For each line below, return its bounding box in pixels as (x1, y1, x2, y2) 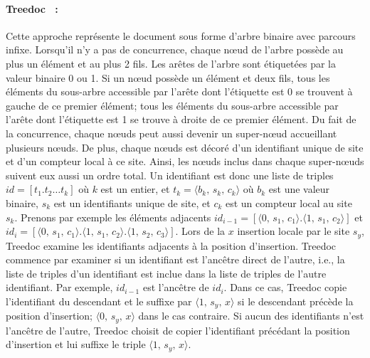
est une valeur (268, 181, 330, 196)
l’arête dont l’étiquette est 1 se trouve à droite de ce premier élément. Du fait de (6, 112, 356, 127)
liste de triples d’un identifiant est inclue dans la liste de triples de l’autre (6, 265, 327, 280)
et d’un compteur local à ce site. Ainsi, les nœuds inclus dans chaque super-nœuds (6, 154, 364, 169)
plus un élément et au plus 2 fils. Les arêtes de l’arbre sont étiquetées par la (6, 56, 337, 70)
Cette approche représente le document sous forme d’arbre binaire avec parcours (6, 28, 356, 43)
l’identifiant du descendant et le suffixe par (6, 293, 192, 308)
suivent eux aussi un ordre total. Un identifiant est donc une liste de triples (6, 167, 334, 182)
